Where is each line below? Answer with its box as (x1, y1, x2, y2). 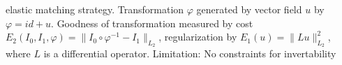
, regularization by (158, 29, 237, 44)
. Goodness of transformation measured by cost (51, 15, 253, 30)
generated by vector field (196, 2, 302, 16)
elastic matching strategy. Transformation (6, 2, 184, 16)
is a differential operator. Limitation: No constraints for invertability (43, 46, 336, 61)
